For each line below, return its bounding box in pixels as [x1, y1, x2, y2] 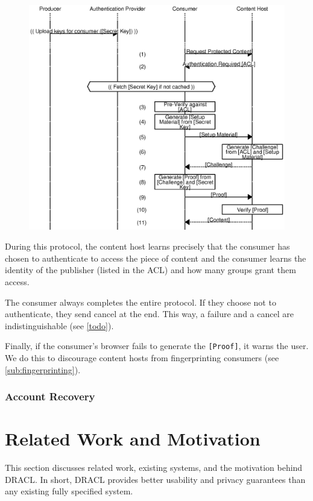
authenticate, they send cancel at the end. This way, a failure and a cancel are [5, 307, 294, 320]
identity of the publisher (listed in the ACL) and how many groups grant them [5, 263, 296, 276]
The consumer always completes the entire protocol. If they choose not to [5, 295, 276, 308]
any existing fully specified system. [5, 485, 133, 497]
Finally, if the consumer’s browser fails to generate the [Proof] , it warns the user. [5, 339, 309, 352]
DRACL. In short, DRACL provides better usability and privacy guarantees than [5, 473, 306, 485]
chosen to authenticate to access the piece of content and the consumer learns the [5, 251, 306, 264]
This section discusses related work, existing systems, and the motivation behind [5, 461, 303, 474]
